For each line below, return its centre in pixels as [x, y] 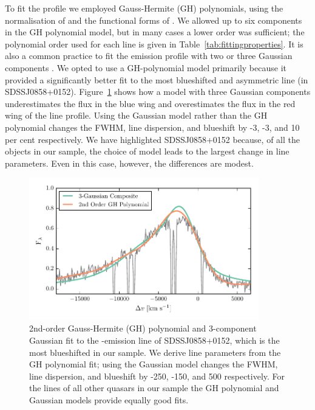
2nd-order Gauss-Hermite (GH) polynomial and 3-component [143, 328]
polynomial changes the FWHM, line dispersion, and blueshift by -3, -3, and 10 [152, 127]
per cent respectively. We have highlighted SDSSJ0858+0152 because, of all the [152, 139]
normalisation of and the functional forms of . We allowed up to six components [154, 20]
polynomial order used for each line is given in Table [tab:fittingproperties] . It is [154, 43]
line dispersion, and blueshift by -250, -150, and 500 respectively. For [157, 376]
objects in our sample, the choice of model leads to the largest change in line [147, 151]
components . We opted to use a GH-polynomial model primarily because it [146, 67]
